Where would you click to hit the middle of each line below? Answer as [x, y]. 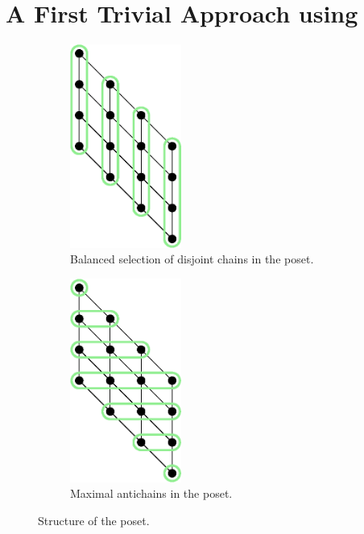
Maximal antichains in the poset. [151, 493]
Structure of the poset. [94, 520]
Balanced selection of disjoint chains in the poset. [192, 259]
